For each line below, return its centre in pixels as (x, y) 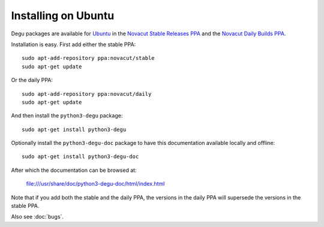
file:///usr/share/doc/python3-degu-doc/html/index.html (95, 184)
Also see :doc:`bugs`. (37, 217)
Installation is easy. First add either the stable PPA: (73, 44)
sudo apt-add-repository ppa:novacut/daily (87, 94)
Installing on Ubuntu (63, 16)
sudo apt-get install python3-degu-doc (80, 157)
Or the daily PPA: (32, 80)
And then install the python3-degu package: (67, 116)
